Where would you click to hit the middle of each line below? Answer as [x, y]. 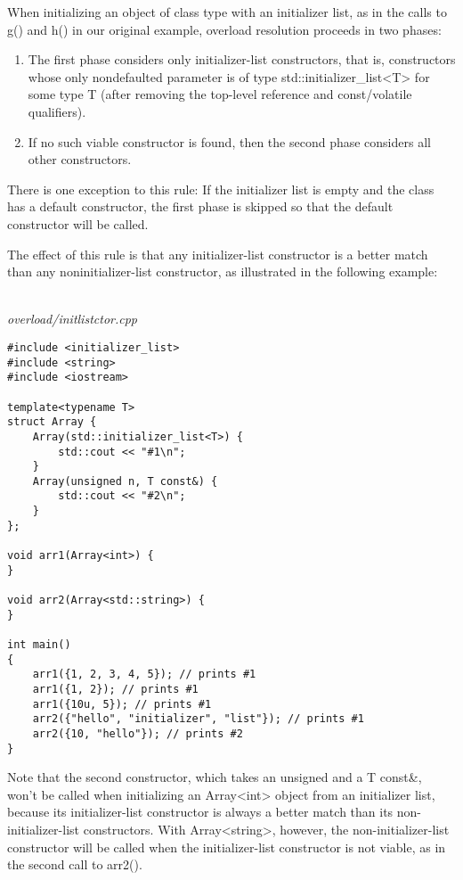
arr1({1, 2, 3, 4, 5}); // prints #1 [144, 674]
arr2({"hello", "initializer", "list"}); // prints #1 [198, 719]
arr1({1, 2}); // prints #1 [115, 689]
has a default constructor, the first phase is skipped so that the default [200, 206]
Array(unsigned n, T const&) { [125, 481]
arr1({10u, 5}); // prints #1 [122, 704]
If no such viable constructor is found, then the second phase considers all [229, 141]
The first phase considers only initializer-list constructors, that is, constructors [242, 59]
